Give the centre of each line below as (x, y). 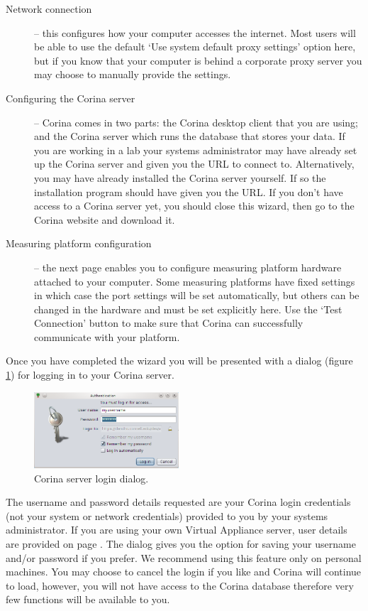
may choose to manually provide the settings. (133, 74)
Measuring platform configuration (79, 243)
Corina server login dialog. (91, 478)
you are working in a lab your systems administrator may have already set (196, 150)
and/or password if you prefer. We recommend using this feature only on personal (184, 557)
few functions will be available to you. (88, 599)
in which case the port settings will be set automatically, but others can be (197, 295)
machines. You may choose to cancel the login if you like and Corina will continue (184, 572)
